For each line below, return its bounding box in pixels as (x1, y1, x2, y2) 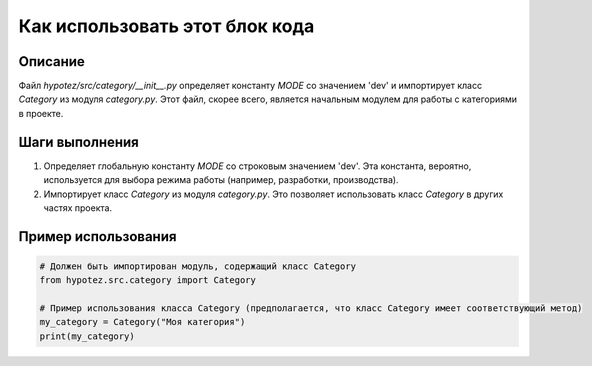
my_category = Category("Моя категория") (39, 316, 246, 328)
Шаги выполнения (18, 133, 139, 150)
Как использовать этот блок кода (18, 15, 315, 37)
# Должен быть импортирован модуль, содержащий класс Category (39, 260, 357, 272)
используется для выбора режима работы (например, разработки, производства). (43, 174, 399, 186)
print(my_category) (39, 330, 135, 342)
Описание (18, 53, 85, 70)
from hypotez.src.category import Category (39, 275, 257, 286)
